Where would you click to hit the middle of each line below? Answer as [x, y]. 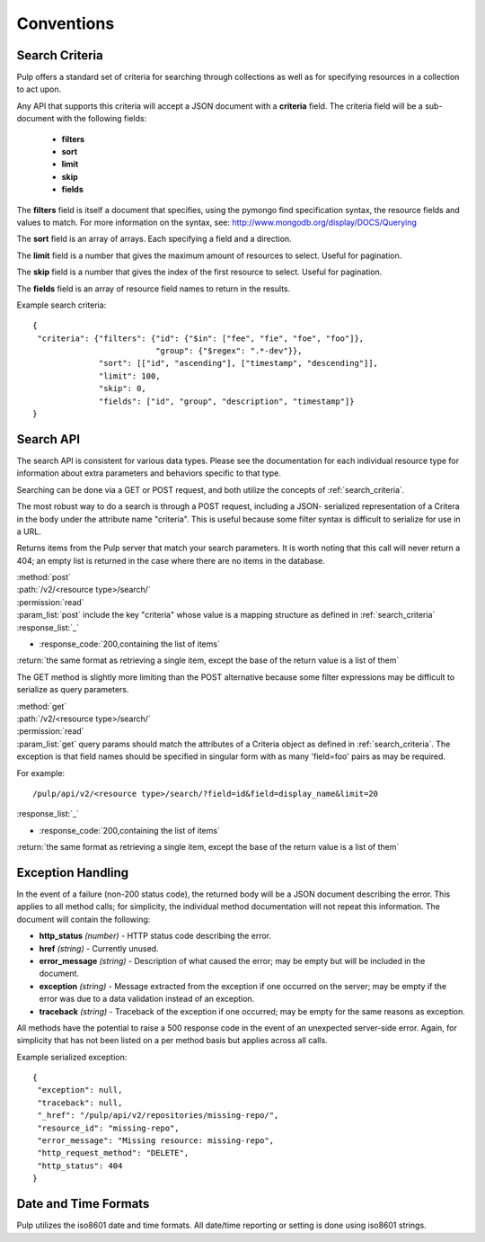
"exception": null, [80, 1090]
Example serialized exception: [72, 1057]
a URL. [29, 532]
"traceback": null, [80, 1103]
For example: [41, 773]
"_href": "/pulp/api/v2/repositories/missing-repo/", [158, 1116]
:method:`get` [42, 706]
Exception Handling [73, 872]
